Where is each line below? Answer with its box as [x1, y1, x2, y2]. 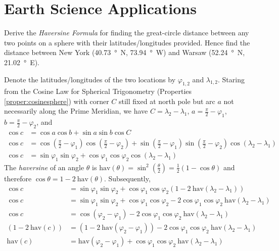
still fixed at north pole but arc [119, 95, 215, 106]
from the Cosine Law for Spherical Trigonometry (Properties [4, 86, 192, 96]
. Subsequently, [104, 173, 151, 183]
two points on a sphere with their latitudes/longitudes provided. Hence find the [4, 37, 250, 47]
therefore [4, 173, 32, 183]
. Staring [218, 74, 245, 84]
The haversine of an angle [4, 162, 84, 172]
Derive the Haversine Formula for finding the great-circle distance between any [4, 27, 249, 38]
